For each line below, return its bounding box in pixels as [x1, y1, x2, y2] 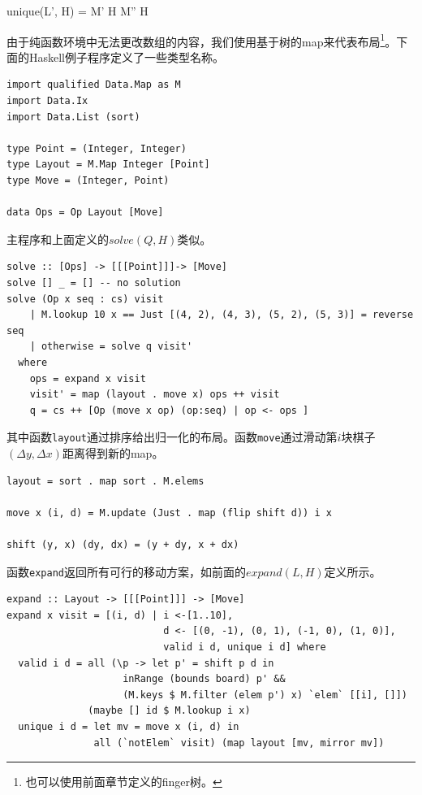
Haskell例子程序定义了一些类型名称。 [28, 48, 225, 65]
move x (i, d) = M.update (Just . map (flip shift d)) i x [6, 506, 332, 519]
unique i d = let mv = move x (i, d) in [18, 720, 239, 732]
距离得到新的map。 [62, 444, 164, 461]
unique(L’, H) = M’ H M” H [6, 2, 149, 19]
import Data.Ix [6, 95, 88, 107]
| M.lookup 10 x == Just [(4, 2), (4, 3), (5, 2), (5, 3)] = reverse [29, 309, 414, 321]
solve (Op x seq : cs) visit [6, 293, 164, 305]
